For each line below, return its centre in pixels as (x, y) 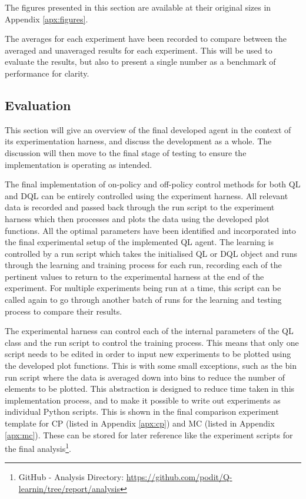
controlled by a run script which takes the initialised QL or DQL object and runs (151, 253)
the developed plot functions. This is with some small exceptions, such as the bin (151, 366)
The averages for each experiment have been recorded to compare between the (146, 39)
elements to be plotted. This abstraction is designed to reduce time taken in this (150, 389)
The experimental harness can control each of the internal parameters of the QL (149, 331)
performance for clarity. (47, 73)
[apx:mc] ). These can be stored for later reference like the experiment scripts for (149, 434)
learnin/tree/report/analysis (69, 489)
